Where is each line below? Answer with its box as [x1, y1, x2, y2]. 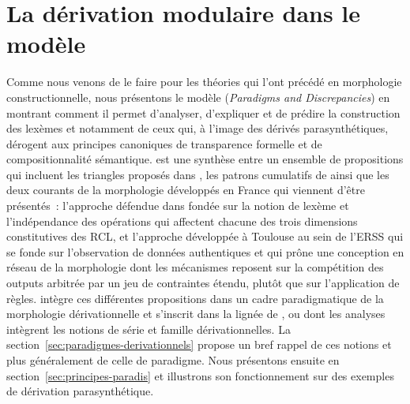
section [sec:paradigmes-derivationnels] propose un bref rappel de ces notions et [6, 336, 392, 353]
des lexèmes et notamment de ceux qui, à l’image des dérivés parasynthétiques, [6, 120, 389, 137]
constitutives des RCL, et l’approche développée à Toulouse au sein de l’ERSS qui [6, 228, 404, 245]
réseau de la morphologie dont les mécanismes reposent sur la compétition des [6, 259, 384, 275]
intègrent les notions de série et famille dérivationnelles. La [6, 320, 291, 337]
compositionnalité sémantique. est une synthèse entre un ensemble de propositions [6, 151, 404, 167]
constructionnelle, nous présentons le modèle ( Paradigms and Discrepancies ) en [6, 88, 390, 105]
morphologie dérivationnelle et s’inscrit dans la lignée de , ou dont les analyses [6, 305, 386, 322]
